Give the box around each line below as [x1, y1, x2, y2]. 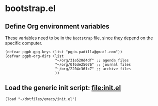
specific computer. [5, 40, 43, 46]
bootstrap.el [5, 3, 56, 14]
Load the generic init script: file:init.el [5, 84, 121, 92]
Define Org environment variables [5, 22, 110, 30]
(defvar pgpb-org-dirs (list [5, 54, 64, 59]
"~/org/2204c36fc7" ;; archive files [55, 66, 131, 71]
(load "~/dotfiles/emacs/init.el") [5, 96, 77, 102]
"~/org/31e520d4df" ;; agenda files [55, 58, 129, 63]
